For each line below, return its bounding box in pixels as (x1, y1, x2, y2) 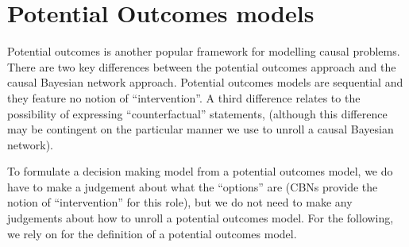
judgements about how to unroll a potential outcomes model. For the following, (7, 210, 394, 226)
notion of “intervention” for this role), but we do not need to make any (7, 194, 353, 210)
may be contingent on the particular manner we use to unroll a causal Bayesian (7, 121, 394, 137)
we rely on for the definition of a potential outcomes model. (7, 225, 297, 241)
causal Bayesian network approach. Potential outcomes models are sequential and (7, 74, 403, 91)
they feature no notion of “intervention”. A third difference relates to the (7, 89, 361, 106)
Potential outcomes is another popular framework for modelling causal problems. (7, 43, 400, 60)
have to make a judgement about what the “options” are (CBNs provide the (7, 178, 378, 195)
